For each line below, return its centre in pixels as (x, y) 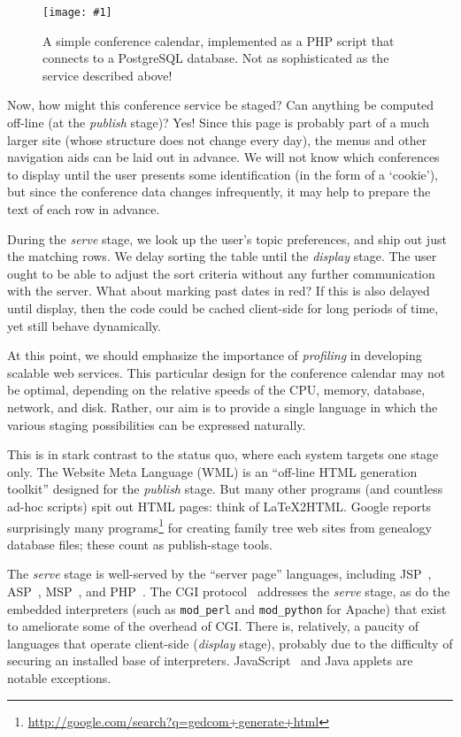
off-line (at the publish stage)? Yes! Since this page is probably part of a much (219, 123)
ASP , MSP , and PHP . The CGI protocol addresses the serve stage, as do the (229, 591)
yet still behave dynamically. (84, 325)
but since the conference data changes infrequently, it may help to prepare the (219, 192)
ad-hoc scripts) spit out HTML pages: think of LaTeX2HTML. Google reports (219, 506)
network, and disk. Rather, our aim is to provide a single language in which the (223, 407)
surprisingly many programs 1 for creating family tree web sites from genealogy (219, 526)
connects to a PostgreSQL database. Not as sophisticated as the (216, 58)
